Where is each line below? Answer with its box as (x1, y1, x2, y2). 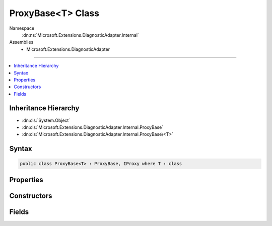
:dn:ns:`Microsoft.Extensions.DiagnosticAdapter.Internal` (22, 32, 140, 38)
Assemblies (9, 39, 34, 45)
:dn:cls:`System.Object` (22, 117, 71, 123)
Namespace (9, 25, 35, 31)
